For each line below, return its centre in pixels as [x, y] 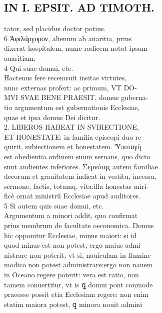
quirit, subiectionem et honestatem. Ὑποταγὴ [73, 146]
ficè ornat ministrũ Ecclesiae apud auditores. [72, 196]
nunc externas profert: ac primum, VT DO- [70, 87]
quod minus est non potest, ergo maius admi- [73, 245]
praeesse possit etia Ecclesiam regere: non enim [76, 294]
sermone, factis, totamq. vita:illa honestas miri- [76, 186]
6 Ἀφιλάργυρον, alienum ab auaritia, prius [68, 38]
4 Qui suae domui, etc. [39, 68]
